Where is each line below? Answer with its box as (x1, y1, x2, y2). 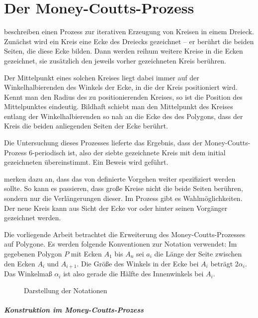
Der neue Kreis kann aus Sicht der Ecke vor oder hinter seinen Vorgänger (4, 202, 228, 213)
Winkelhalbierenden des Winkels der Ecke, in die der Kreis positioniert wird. (4, 82, 238, 92)
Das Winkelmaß (4, 268, 52, 279)
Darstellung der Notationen (24, 285, 107, 295)
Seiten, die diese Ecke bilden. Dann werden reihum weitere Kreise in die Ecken (4, 46, 243, 56)
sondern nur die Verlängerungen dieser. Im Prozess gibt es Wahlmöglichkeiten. (4, 193, 243, 203)
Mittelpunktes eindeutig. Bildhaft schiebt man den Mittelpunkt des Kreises (4, 101, 233, 112)
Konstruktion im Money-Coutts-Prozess (4, 304, 144, 315)
